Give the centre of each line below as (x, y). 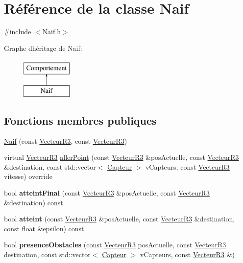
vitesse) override (28, 176)
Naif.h (51, 32)
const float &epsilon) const (44, 228)
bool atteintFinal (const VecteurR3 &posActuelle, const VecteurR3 (107, 193)
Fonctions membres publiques (80, 120)
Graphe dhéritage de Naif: (43, 48)
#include (18, 32)
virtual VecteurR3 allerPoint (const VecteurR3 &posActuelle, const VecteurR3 (121, 157)
